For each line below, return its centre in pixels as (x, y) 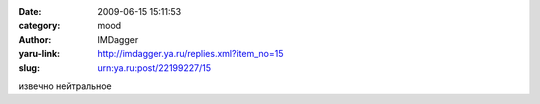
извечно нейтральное (65, 86)
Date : (30, 11)
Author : (35, 39)
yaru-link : (39, 54)
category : (39, 26)
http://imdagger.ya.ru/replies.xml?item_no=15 (190, 54)
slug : (29, 67)
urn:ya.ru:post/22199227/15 (154, 67)
